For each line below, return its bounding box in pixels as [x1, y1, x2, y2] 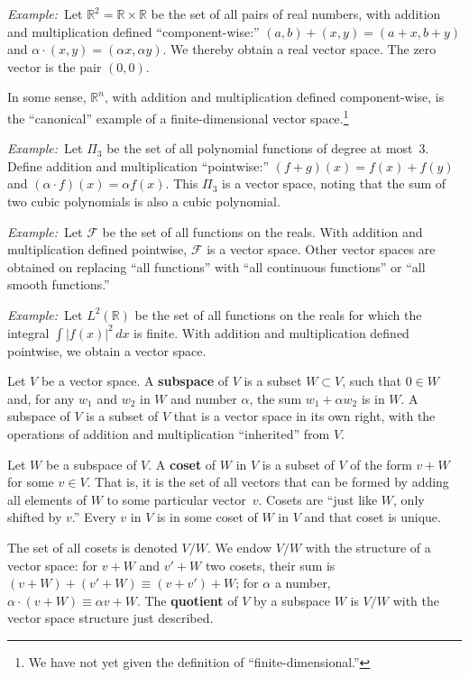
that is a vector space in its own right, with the [173, 407, 436, 425]
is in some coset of [156, 508, 258, 526]
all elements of [7, 489, 87, 508]
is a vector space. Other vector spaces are [207, 240, 436, 259]
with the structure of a [305, 537, 431, 556]
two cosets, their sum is [205, 555, 336, 574]
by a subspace [253, 590, 330, 609]
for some [7, 472, 54, 491]
